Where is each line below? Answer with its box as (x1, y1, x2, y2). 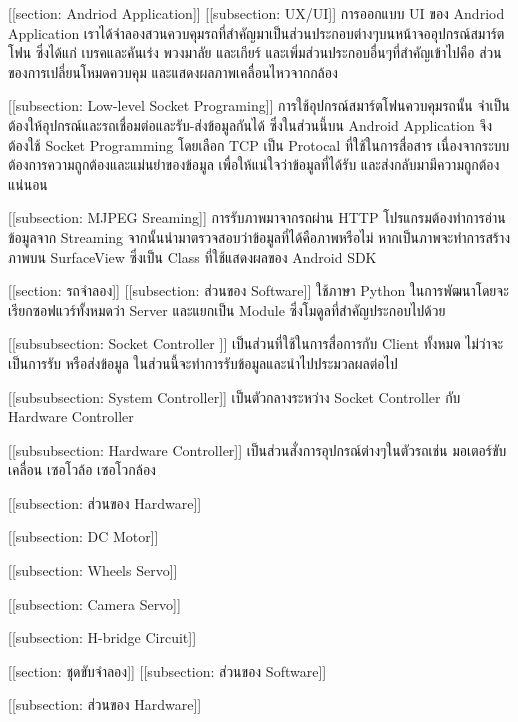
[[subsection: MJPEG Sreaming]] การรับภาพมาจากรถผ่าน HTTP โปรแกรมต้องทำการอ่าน (8, 207, 506, 228)
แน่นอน (8, 173, 48, 194)
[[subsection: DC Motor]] (8, 526, 159, 547)
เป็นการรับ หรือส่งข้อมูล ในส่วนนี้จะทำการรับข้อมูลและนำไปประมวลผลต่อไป (8, 352, 398, 373)
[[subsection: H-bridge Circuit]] (8, 627, 197, 648)
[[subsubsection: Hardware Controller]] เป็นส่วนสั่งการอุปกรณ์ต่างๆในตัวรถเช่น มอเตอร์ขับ (8, 439, 507, 460)
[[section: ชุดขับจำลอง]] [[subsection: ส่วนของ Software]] (8, 660, 327, 681)
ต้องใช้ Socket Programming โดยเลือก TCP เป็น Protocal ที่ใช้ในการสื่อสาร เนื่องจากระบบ (8, 134, 510, 155)
